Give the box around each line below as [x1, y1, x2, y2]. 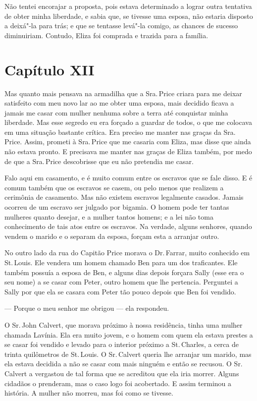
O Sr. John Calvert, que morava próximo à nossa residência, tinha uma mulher [4, 319, 243, 330]
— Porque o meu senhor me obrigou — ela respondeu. [4, 303, 169, 313]
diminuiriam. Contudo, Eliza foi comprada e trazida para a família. [4, 30, 208, 40]
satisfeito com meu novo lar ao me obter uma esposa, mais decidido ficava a [4, 98, 234, 108]
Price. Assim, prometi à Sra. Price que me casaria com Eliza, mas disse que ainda [4, 136, 251, 147]
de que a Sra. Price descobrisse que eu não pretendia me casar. [4, 156, 194, 166]
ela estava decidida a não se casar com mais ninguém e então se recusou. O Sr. [4, 358, 243, 369]
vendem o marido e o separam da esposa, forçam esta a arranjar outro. [4, 230, 219, 241]
